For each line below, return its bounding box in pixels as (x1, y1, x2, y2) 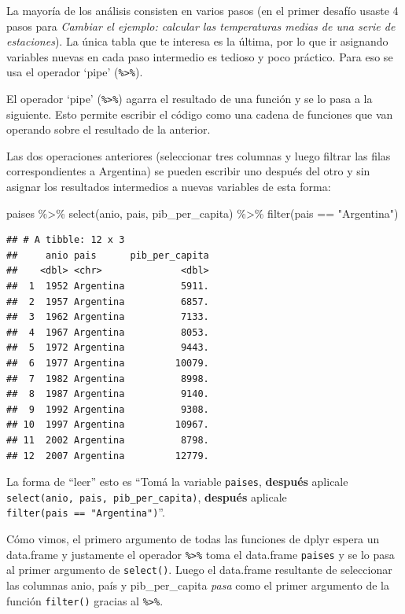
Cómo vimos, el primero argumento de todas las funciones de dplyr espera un (6, 531, 380, 547)
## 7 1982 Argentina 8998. (6, 373, 209, 384)
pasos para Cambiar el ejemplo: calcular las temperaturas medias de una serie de (6, 17, 396, 34)
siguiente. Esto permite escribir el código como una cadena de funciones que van (6, 105, 393, 122)
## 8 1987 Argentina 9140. (6, 388, 209, 400)
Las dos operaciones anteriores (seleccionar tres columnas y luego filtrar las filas (6, 147, 391, 164)
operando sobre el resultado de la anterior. (6, 121, 211, 138)
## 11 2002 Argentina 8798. (6, 434, 209, 446)
